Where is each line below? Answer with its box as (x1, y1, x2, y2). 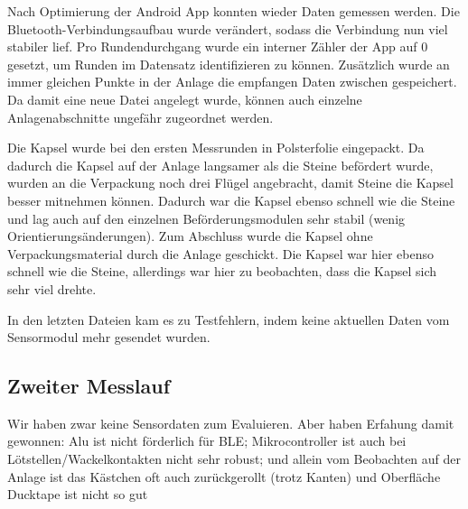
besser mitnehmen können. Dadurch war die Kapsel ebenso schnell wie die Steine (7, 190, 455, 209)
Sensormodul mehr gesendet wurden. (7, 328, 211, 347)
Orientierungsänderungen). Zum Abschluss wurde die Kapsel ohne (7, 227, 373, 245)
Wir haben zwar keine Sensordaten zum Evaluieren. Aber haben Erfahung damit (7, 413, 454, 432)
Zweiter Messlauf (7, 372, 171, 400)
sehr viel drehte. (7, 279, 97, 298)
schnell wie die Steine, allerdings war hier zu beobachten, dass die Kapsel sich (7, 262, 436, 281)
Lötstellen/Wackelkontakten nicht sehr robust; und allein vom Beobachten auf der (7, 449, 462, 468)
